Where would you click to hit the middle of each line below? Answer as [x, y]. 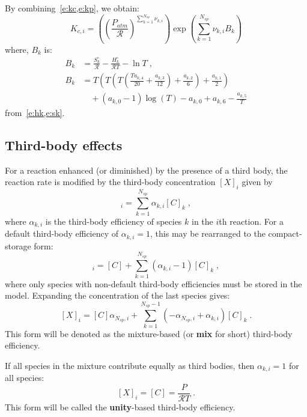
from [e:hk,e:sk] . [35, 113]
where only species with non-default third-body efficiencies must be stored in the [153, 283]
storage [18, 245]
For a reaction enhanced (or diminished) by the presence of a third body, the [146, 170]
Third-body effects [64, 145]
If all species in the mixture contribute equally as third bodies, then [130, 365]
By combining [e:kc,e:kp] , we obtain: [72, 8]
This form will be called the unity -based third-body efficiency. [120, 406]
